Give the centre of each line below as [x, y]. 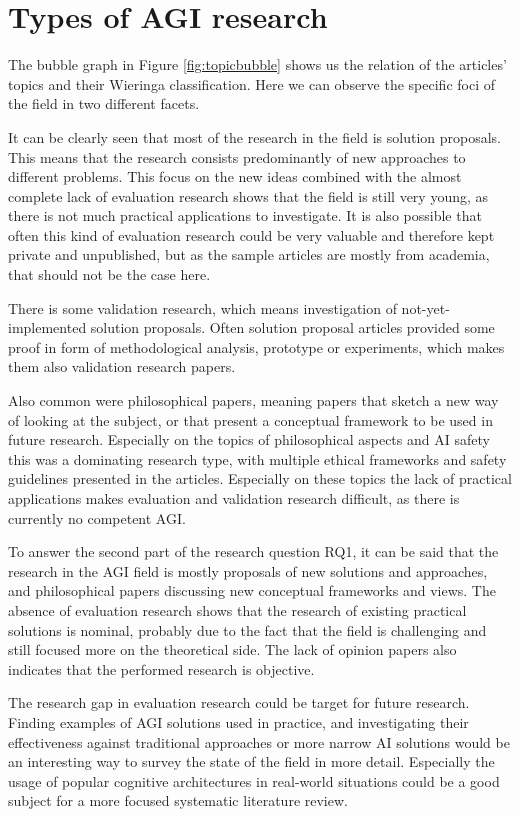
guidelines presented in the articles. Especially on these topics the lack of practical [260, 478]
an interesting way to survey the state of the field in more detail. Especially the [251, 761]
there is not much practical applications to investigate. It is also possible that [245, 215]
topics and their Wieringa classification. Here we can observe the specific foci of [252, 83]
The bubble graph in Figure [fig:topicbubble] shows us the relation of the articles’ [257, 64]
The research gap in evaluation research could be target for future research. [239, 702]
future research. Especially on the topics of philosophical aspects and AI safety [249, 439]
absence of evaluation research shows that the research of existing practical [237, 609]
